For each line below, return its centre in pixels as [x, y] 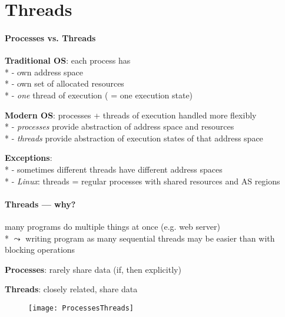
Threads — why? [40, 204]
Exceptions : [29, 158]
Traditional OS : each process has [68, 60]
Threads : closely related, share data [71, 289]
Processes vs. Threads [50, 37]
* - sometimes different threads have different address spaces [114, 169]
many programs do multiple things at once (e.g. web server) [112, 226]
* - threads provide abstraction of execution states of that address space [134, 138]
